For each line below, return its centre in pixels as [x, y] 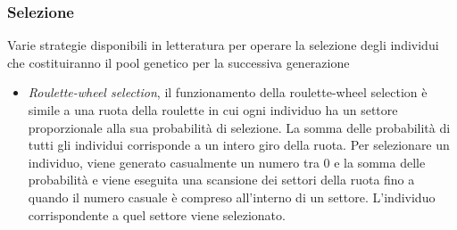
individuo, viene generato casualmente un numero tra [174, 162]
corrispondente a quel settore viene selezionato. [157, 214]
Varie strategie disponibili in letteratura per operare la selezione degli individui [223, 45]
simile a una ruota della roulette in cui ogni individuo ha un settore [213, 110]
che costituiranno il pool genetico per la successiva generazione [179, 62]
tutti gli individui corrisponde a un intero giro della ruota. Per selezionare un [239, 145]
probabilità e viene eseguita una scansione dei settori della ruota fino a [221, 180]
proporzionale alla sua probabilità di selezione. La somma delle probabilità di [239, 127]
